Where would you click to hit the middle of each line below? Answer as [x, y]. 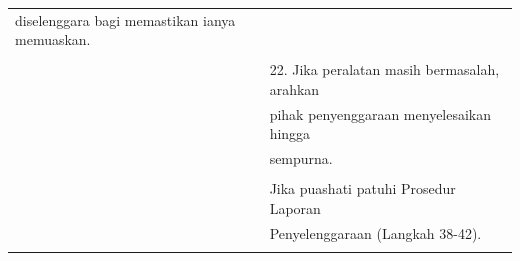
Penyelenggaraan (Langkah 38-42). [375, 232]
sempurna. [301, 158]
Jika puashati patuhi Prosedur [362, 188]
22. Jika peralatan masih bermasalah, [384, 69]
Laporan [295, 208]
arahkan [294, 89]
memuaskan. [53, 39]
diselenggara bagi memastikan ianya [125, 19]
